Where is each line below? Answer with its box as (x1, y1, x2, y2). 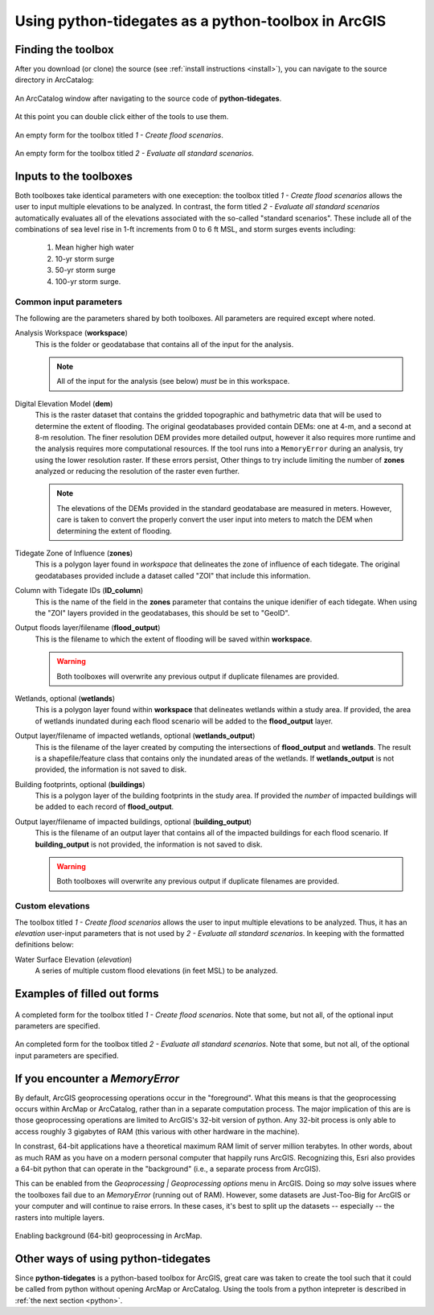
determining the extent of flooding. (56, 526, 172, 535)
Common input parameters (14, 296, 123, 307)
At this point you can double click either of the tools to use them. (14, 112, 229, 122)
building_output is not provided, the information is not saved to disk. (35, 839, 263, 849)
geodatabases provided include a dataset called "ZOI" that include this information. (35, 571, 311, 580)
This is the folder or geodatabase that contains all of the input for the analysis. (35, 339, 294, 349)
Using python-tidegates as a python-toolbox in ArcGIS (14, 12, 386, 30)
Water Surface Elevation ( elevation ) (14, 954, 133, 964)
